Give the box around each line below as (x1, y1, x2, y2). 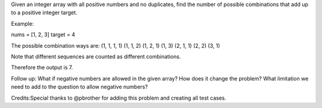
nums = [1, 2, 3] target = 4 (11, 31, 76, 38)
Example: (11, 20, 34, 27)
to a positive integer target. (11, 9, 78, 16)
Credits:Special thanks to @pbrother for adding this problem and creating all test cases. (11, 94, 227, 101)
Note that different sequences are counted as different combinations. (11, 53, 181, 60)
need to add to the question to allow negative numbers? (11, 84, 148, 91)
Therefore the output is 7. (11, 64, 73, 71)
